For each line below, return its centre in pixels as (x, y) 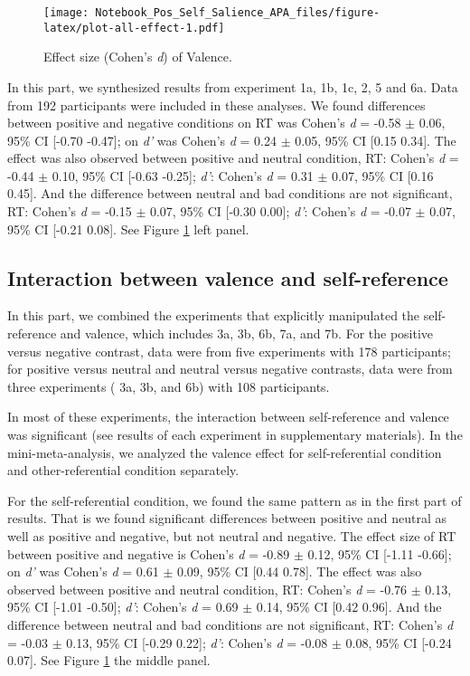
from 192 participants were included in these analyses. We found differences (216, 105)
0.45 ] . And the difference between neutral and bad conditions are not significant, (230, 193)
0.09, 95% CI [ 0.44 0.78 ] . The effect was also (299, 571)
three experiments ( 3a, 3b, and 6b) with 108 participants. (169, 386)
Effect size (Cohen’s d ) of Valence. (138, 57)
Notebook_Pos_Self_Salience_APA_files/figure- (238, 13)
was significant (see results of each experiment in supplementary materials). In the (235, 435)
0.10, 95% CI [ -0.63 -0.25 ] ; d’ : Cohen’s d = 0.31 (183, 175)
